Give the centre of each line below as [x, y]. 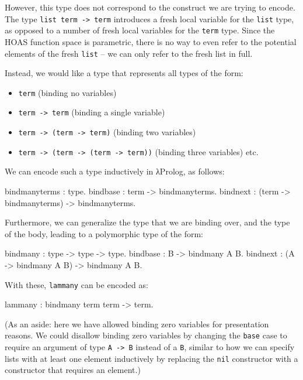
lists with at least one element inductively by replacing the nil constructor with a [151, 358]
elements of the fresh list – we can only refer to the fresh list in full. [129, 53]
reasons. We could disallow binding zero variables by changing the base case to [146, 335]
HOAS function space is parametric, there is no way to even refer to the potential [151, 41]
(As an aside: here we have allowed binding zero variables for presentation [137, 323]
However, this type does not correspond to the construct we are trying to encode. [150, 7]
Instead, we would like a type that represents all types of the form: [124, 73]
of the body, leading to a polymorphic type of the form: [104, 233]
